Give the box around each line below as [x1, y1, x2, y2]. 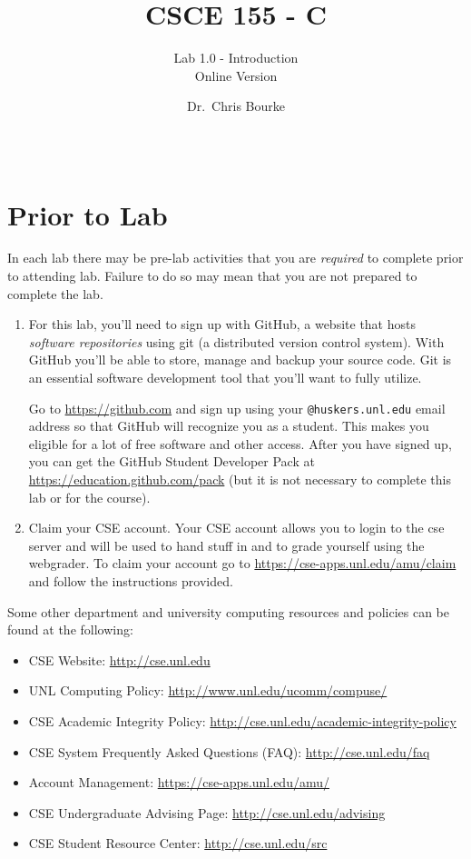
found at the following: [7, 620, 133, 639]
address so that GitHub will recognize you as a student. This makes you [28, 416, 429, 435]
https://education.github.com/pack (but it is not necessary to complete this [28, 470, 451, 489]
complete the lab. [7, 284, 103, 303]
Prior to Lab [7, 195, 168, 233]
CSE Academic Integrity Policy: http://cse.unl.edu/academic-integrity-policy [28, 711, 456, 730]
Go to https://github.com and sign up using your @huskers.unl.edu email [28, 398, 446, 417]
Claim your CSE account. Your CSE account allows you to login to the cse [28, 518, 445, 537]
